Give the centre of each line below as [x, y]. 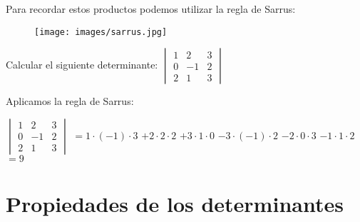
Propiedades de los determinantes [175, 204]
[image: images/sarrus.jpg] [101, 32]
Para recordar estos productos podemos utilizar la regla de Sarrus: [151, 9]
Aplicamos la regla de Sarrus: [70, 101]
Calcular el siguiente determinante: [82, 65]
